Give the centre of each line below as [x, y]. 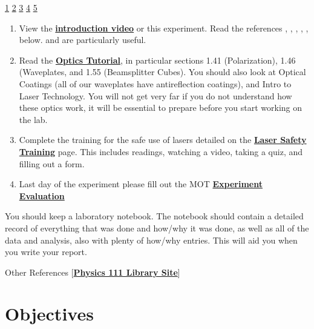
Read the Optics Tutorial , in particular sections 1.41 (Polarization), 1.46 [157, 60]
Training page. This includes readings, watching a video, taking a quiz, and [161, 151]
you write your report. [46, 252]
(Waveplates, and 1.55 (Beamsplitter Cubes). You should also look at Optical [162, 72]
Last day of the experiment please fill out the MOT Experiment [141, 184]
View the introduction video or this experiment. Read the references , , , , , [164, 28]
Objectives [49, 314]
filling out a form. [52, 163]
